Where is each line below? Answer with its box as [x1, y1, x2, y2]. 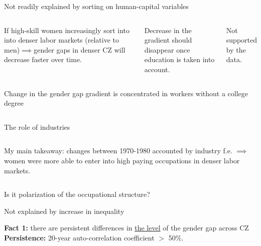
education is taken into [144, 54, 215, 65]
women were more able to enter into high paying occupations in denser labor [4, 155, 240, 165]
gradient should [144, 35, 192, 45]
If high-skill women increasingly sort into [4, 25, 129, 35]
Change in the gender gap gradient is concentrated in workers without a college [4, 88, 248, 98]
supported [226, 35, 257, 45]
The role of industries [4, 121, 70, 132]
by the [226, 44, 246, 55]
